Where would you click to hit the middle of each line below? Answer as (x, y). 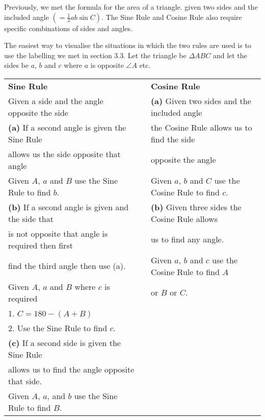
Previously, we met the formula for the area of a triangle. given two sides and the (131, 7)
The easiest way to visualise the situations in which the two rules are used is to (128, 45)
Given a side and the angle (56, 101)
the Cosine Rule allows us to (201, 127)
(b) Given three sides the (196, 207)
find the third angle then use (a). (67, 266)
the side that (31, 218)
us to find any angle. (187, 239)
